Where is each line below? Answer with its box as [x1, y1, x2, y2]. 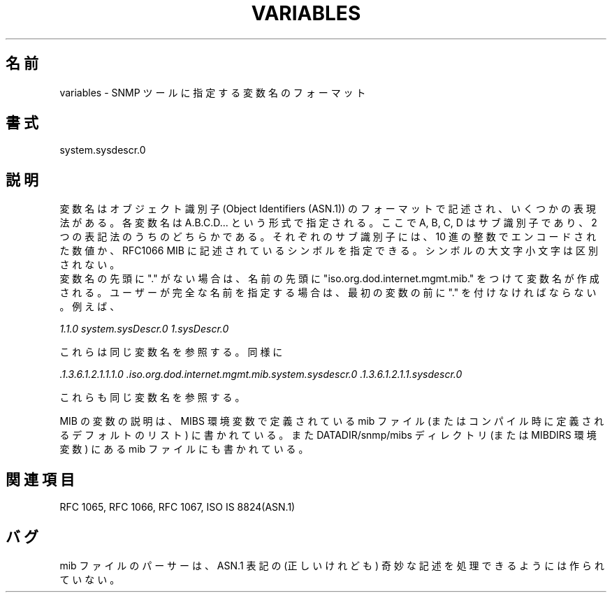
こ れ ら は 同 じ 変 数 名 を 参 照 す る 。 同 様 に [59, 346, 283, 358]
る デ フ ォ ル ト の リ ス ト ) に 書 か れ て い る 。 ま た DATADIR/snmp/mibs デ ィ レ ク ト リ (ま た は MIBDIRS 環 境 [59, 429, 597, 442]
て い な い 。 [59, 573, 120, 585]
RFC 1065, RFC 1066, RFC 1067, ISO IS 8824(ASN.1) [59, 501, 296, 513]
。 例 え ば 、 [59, 300, 120, 313]
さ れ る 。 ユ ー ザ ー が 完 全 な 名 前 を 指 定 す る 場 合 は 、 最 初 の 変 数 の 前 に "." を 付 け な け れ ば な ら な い [59, 286, 597, 299]
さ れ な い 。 [59, 258, 120, 271]
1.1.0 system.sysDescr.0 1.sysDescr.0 [59, 323, 229, 335]
